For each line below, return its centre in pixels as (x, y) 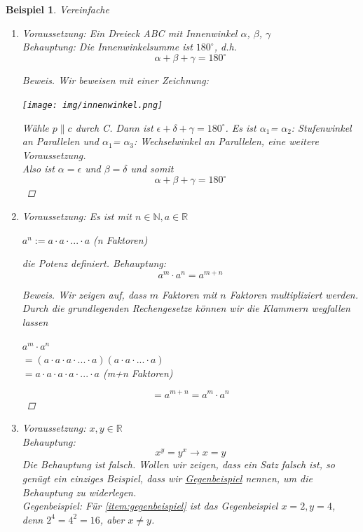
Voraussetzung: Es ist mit (77, 216)
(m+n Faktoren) (138, 373)
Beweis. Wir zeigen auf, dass (84, 294)
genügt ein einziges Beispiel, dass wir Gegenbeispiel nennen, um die (167, 478)
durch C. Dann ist (114, 127)
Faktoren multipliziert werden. (294, 294)
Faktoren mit (189, 294)
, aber (112, 519)
